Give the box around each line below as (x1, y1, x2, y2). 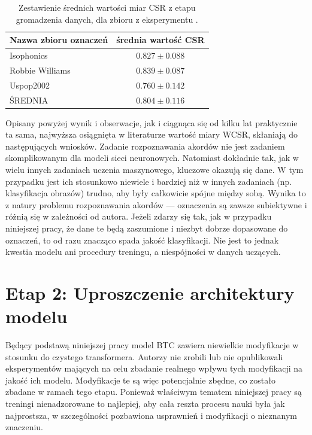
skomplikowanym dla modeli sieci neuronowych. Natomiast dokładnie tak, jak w (5, 151, 299, 164)
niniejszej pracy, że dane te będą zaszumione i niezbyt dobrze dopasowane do (5, 222, 288, 234)
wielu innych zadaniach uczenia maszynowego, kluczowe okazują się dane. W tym (5, 163, 304, 176)
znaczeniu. (5, 421, 43, 433)
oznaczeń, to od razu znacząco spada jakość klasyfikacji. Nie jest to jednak (5, 233, 279, 246)
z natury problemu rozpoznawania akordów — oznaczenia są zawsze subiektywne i (5, 198, 307, 211)
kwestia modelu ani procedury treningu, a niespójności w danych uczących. (5, 245, 281, 258)
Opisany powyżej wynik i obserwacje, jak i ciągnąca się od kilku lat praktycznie (5, 116, 298, 129)
